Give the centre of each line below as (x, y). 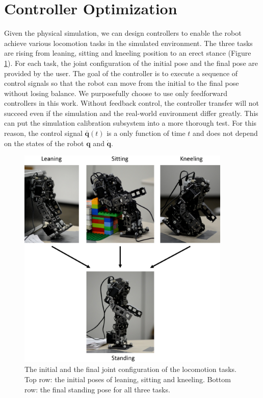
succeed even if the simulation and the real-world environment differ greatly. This (131, 113)
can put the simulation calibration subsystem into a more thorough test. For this (130, 123)
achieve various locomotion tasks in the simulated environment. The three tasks (128, 43)
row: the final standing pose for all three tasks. (97, 389)
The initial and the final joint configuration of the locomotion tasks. (130, 369)
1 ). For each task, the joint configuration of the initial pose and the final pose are (131, 63)
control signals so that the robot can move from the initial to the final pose (122, 83)
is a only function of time (146, 133)
